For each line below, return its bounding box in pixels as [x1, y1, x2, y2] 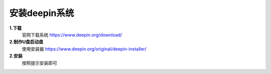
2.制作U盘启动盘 [9, 39, 44, 45]
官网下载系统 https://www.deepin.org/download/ [22, 31, 122, 37]
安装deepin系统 [9, 7, 74, 18]
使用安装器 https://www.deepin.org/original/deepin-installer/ [22, 45, 147, 52]
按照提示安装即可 [22, 60, 57, 66]
